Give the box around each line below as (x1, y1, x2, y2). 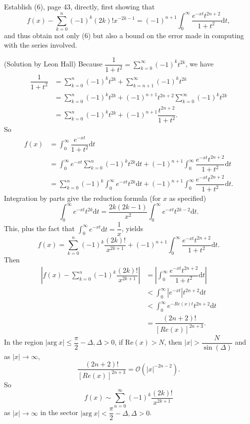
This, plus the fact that (4, 223, 75, 234)
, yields (121, 223, 143, 234)
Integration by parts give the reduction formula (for (4, 193, 161, 203)
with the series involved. (4, 40, 77, 50)
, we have (185, 59, 214, 69)
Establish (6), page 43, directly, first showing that (4, 1, 155, 11)
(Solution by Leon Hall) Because (4, 59, 102, 69)
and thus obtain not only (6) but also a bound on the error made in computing (4, 30, 244, 40)
